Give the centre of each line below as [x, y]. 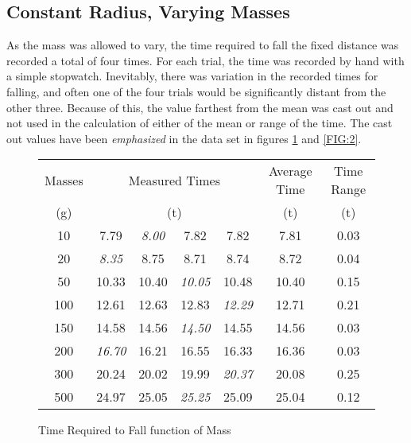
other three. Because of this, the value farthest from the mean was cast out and [200, 107]
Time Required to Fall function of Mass [135, 430]
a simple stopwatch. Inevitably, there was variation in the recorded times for [192, 76]
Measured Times [174, 180]
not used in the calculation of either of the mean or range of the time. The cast [200, 123]
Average [290, 171]
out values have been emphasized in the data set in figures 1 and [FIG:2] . [184, 138]
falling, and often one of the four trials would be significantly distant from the [196, 91]
